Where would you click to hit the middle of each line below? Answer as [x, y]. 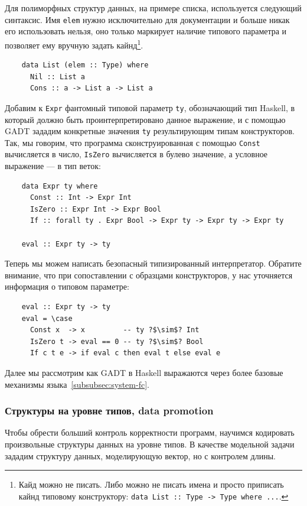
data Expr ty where [60, 186]
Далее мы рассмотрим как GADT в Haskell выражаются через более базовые [144, 372]
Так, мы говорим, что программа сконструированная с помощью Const [133, 142]
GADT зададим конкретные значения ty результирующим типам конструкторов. [150, 131]
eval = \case [47, 318]
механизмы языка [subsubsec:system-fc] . [77, 384]
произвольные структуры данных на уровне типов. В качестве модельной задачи [150, 444]
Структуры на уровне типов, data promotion [109, 411]
